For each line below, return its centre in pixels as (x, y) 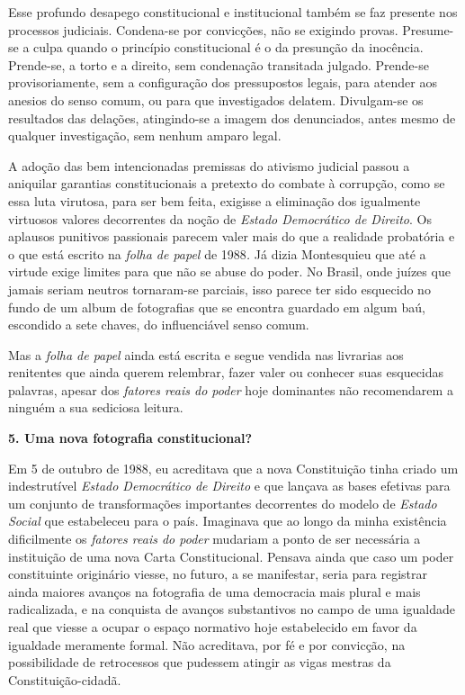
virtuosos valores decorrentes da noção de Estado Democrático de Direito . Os (220, 218)
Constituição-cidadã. (65, 679)
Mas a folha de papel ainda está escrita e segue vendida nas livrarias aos (206, 354)
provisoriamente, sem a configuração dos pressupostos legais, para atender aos (223, 82)
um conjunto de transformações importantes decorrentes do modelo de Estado (223, 503)
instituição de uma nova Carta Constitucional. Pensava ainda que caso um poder (231, 556)
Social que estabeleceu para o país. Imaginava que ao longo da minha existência (228, 521)
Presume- (428, 29)
